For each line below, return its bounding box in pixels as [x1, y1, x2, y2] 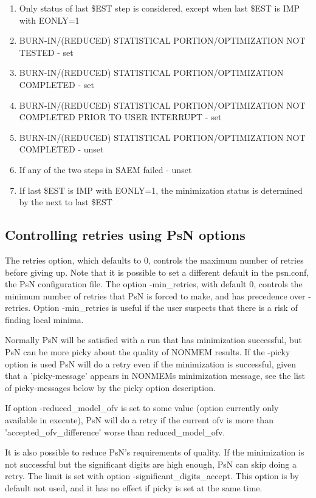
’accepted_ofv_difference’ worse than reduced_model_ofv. [5, 425, 225, 438]
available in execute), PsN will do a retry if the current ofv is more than [5, 414, 273, 426]
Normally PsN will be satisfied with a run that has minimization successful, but [5, 333, 302, 346]
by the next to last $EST [19, 196, 112, 208]
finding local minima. [5, 313, 84, 326]
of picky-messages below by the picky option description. [5, 381, 216, 394]
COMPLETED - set [19, 78, 94, 90]
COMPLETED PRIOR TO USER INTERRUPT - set [19, 111, 222, 123]
